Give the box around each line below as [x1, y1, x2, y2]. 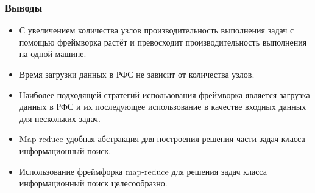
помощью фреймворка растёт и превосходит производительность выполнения [19, 35, 307, 48]
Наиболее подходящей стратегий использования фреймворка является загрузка [19, 88, 310, 101]
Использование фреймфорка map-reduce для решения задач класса [19, 164, 267, 177]
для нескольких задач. [19, 112, 101, 124]
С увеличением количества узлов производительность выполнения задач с [19, 24, 294, 36]
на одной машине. [19, 47, 87, 60]
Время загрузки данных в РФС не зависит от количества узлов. [19, 68, 255, 80]
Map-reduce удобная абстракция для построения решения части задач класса [19, 132, 305, 145]
